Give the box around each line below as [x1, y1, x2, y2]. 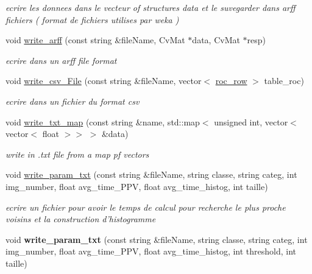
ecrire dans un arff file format [5, 54, 117, 66]
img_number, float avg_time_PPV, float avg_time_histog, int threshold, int [5, 245, 297, 258]
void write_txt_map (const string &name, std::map [5, 115, 200, 128]
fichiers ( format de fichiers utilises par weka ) [5, 13, 179, 26]
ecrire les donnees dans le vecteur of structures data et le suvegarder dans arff [5, 1, 296, 13]
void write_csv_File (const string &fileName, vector [5, 74, 202, 87]
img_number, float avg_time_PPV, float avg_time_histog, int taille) [5, 180, 268, 192]
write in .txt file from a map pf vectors [5, 147, 149, 160]
